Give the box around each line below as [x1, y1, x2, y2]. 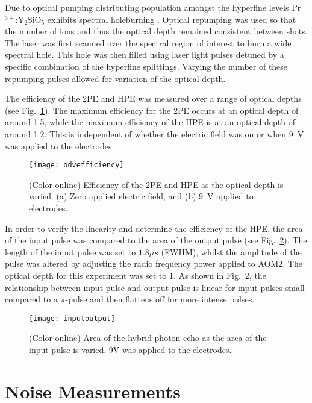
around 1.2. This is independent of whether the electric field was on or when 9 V [5, 127, 304, 140]
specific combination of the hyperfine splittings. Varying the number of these [5, 60, 288, 72]
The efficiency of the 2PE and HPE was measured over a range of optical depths [5, 92, 302, 105]
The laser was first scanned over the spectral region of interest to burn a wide [5, 36, 292, 49]
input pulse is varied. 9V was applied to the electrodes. [29, 343, 232, 355]
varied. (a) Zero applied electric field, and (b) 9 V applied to [29, 190, 254, 202]
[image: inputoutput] [29, 314, 116, 323]
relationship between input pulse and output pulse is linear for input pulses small [5, 281, 305, 293]
